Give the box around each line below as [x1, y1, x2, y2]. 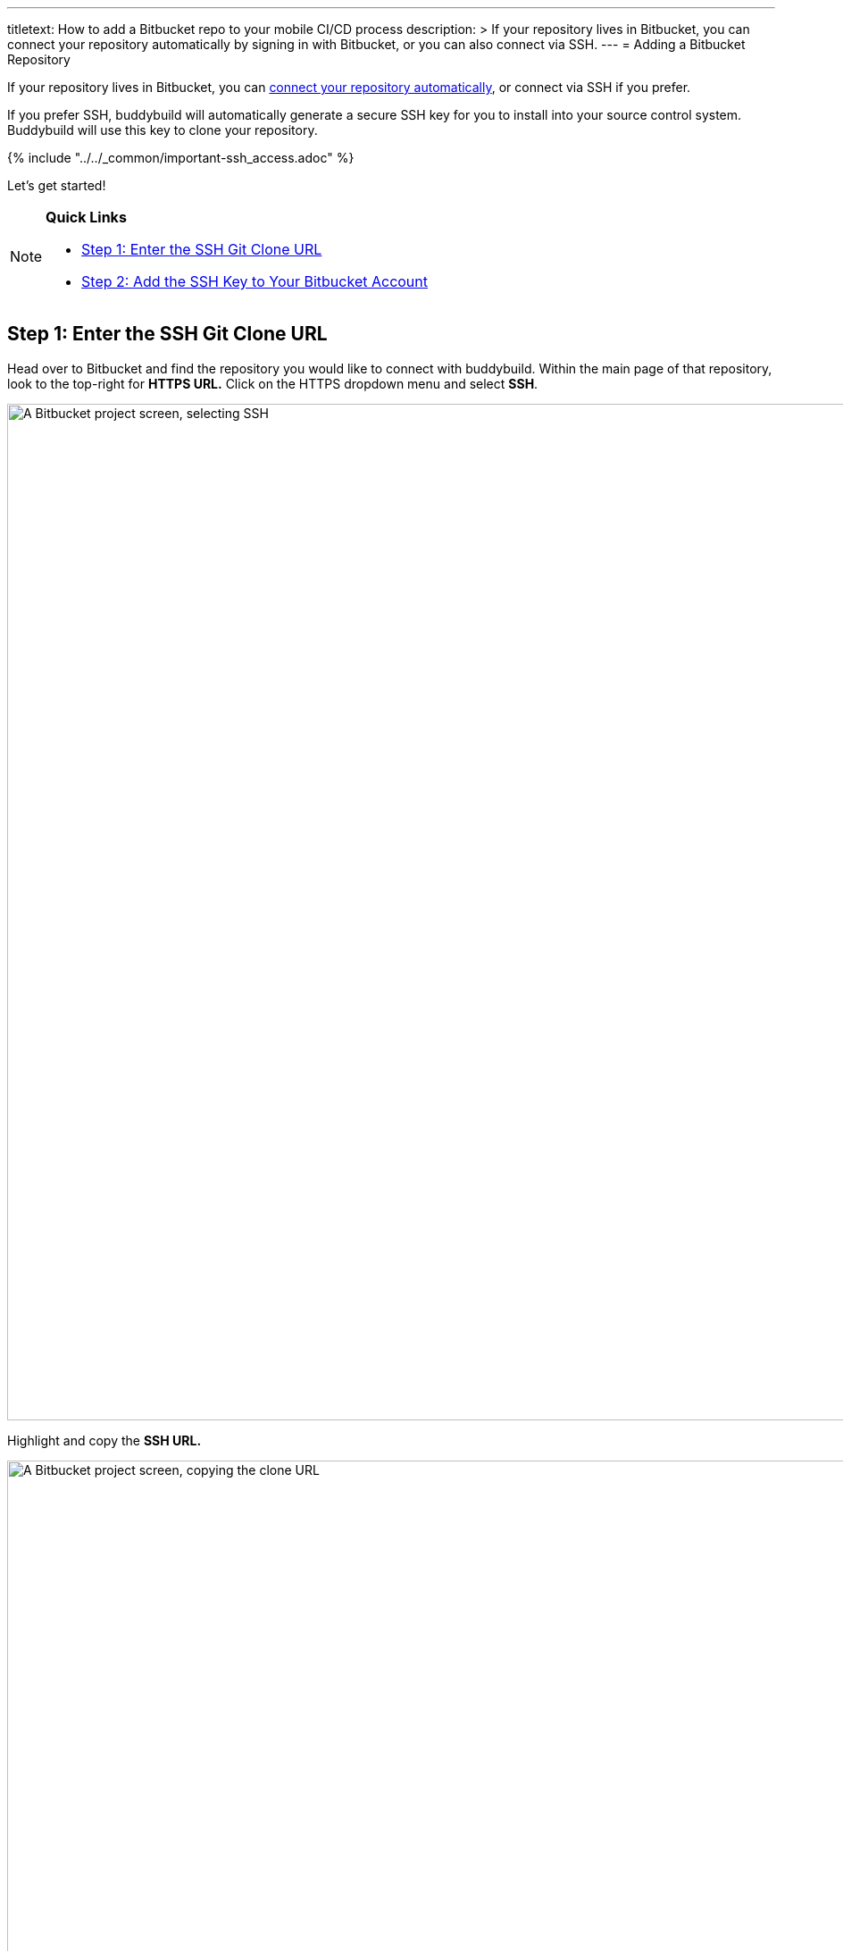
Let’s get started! [7, 178, 106, 193]
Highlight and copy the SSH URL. [7, 1432, 202, 1448]
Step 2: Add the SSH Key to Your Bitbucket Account [81, 272, 429, 290]
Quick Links [46, 208, 127, 226]
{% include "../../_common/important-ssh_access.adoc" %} [7, 150, 355, 165]
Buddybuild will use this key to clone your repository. [7, 122, 318, 138]
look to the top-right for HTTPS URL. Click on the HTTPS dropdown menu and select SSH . [7, 375, 538, 391]
